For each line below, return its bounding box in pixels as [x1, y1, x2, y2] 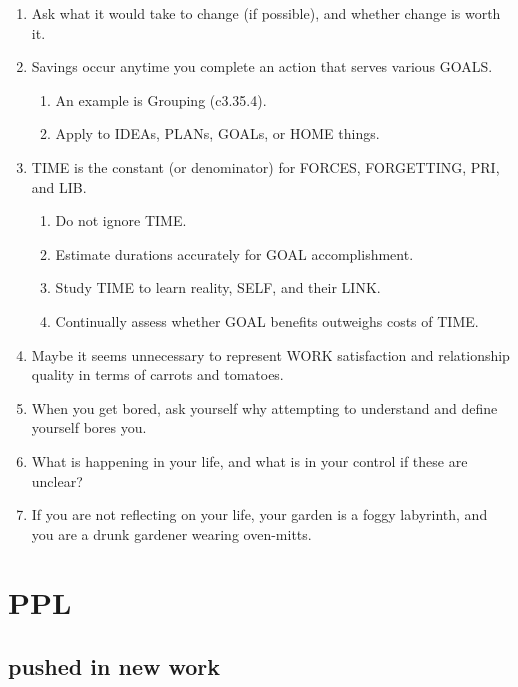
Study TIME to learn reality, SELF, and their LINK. [55, 277, 381, 298]
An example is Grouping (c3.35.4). [55, 89, 267, 110]
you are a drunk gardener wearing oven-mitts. [31, 523, 312, 544]
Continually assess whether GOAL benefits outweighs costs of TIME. [55, 310, 479, 331]
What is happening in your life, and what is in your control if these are [31, 450, 468, 471]
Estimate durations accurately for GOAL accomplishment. [55, 243, 414, 264]
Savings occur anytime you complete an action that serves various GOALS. [31, 56, 493, 77]
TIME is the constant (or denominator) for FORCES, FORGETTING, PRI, [31, 156, 500, 177]
